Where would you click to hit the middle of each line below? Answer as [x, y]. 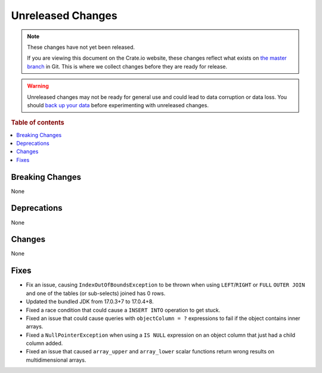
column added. [44, 343]
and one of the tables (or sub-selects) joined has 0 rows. [96, 293]
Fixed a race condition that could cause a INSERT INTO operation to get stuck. [123, 310]
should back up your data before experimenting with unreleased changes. [118, 105]
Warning [38, 86]
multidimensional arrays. [56, 360]
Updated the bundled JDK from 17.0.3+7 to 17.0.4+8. [90, 301]
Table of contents [38, 123]
